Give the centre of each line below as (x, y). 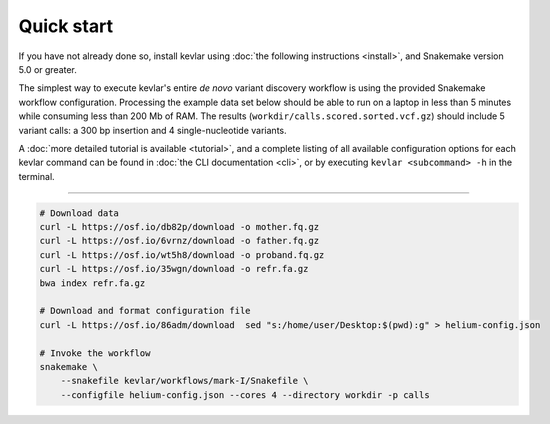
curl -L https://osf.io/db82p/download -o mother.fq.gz (179, 227)
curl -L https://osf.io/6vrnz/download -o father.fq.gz (179, 241)
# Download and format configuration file (145, 311)
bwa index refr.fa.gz (92, 283)
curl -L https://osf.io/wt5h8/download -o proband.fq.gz (182, 254)
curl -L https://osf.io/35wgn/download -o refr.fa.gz (174, 269)
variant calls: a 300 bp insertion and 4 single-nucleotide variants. (152, 130)
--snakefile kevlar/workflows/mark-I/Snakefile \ (184, 381)
